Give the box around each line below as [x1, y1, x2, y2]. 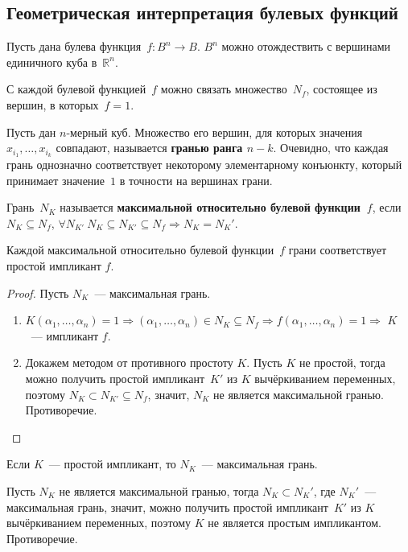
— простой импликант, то [48, 455, 176, 472]
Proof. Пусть [6, 284, 69, 301]
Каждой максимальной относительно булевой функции [6, 241, 274, 258]
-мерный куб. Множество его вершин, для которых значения [66, 123, 363, 140]
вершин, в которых [6, 96, 99, 113]
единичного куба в [6, 53, 97, 70]
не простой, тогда [299, 354, 385, 371]
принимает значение [6, 171, 105, 188]
